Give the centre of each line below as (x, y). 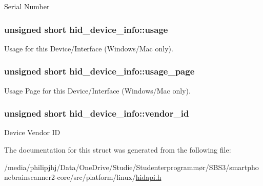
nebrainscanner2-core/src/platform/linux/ (70, 177)
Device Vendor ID (32, 132)
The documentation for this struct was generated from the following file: (118, 150)
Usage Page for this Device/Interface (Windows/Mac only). (97, 90)
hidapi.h (148, 177)
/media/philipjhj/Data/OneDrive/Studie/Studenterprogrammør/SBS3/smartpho (131, 167)
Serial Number (27, 6)
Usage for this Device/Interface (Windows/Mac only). (89, 48)
